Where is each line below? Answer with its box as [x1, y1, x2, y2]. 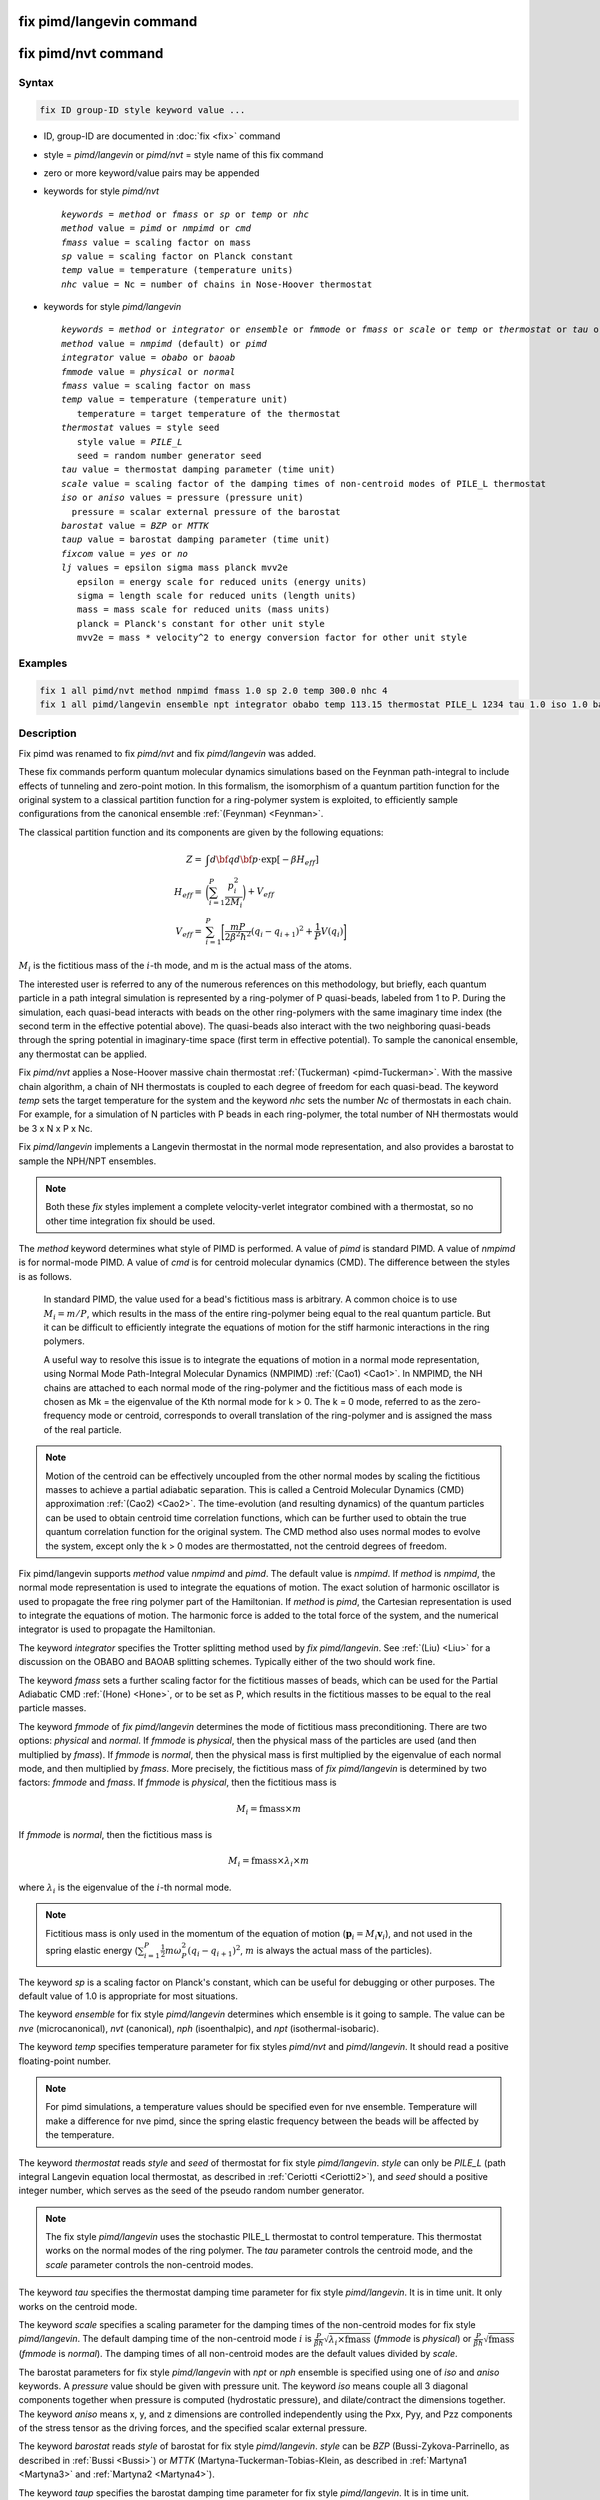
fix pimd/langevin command [18, 13, 198, 30]
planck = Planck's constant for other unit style [76, 618, 325, 629]
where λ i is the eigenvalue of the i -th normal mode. [18, 1881, 232, 1895]
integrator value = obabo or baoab [61, 352, 236, 364]
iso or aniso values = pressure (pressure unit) [61, 492, 304, 504]
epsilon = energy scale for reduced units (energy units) [76, 576, 367, 587]
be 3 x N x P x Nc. [18, 1122, 93, 1134]
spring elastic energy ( [45, 1944, 139, 1956]
